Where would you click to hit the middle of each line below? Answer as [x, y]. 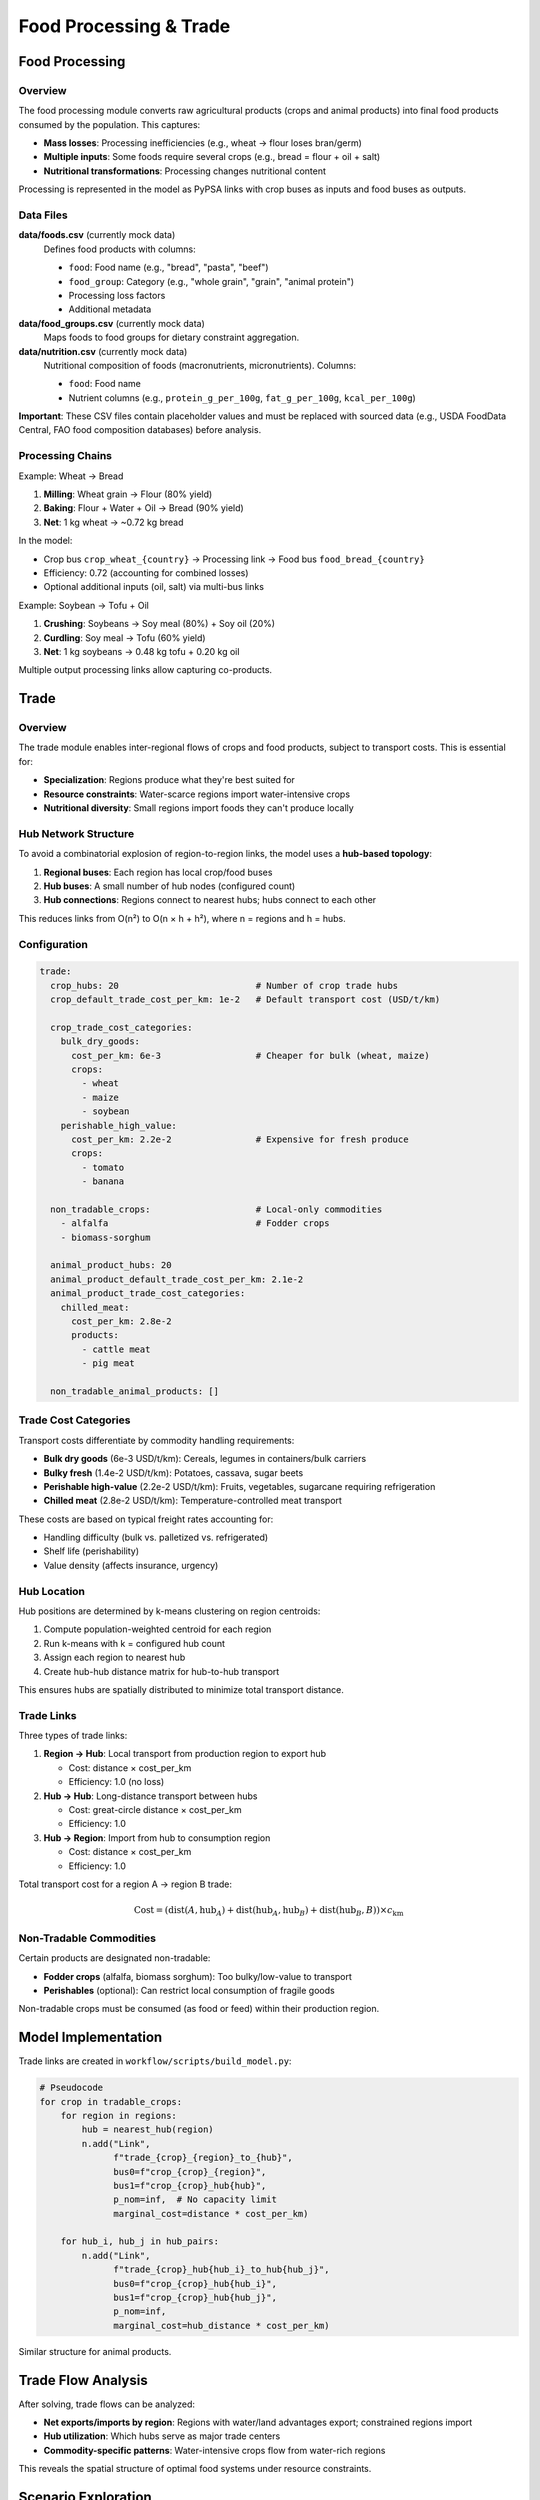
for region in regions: [118, 2115]
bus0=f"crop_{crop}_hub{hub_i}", [195, 2283]
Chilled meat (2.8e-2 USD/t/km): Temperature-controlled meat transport [192, 1501]
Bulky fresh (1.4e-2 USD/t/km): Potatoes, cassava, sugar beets [173, 1472]
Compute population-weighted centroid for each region [157, 1629]
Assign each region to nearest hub [114, 1657]
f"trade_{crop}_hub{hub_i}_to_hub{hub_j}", [221, 2269]
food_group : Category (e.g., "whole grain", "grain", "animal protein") [211, 281]
